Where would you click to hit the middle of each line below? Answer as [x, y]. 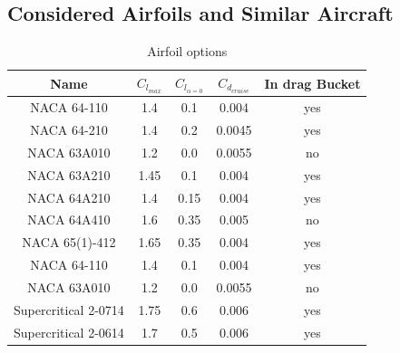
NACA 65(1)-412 [69, 242]
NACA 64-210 [69, 129]
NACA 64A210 [69, 197]
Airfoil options [187, 51]
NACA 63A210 [69, 174]
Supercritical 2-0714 [69, 309]
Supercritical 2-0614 [69, 332]
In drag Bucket [312, 83]
